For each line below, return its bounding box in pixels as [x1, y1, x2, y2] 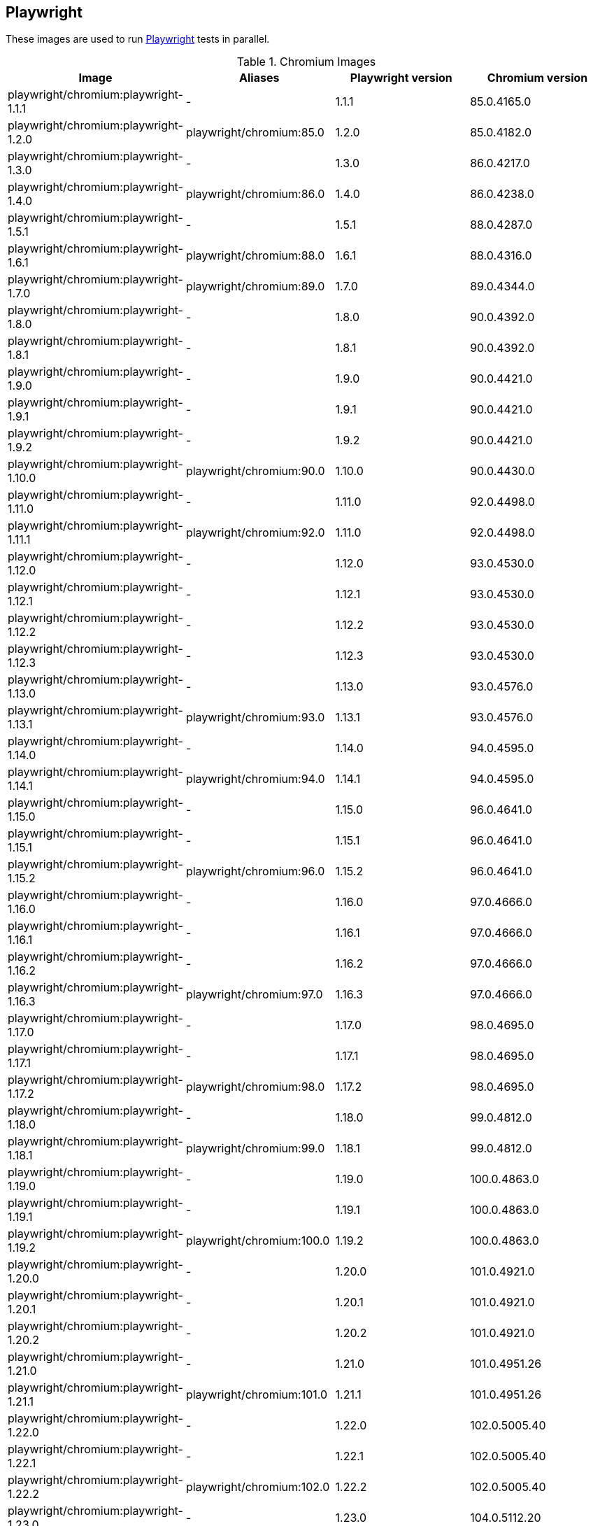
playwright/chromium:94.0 [185, 772, 325, 786]
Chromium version [487, 71, 588, 85]
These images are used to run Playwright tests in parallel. [6, 33, 270, 45]
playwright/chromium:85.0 [185, 125, 324, 140]
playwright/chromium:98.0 [185, 1080, 325, 1094]
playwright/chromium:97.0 [185, 987, 323, 1002]
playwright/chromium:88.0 [185, 248, 325, 263]
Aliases [239, 71, 280, 85]
